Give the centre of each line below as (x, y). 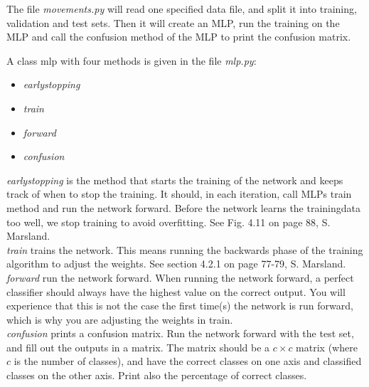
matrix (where (327, 347)
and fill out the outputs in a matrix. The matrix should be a (138, 347)
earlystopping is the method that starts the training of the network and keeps (175, 180)
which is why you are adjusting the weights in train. (120, 319)
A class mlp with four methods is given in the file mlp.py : (132, 60)
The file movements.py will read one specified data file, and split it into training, (182, 9)
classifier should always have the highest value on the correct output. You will (176, 291)
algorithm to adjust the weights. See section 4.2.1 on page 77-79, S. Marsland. (176, 264)
